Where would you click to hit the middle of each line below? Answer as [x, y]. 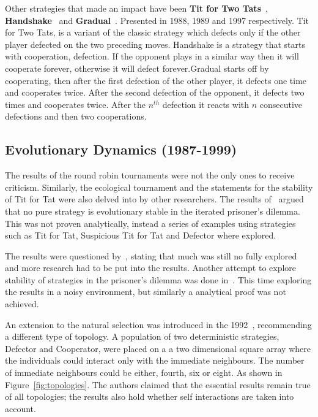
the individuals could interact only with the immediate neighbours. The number [155, 360]
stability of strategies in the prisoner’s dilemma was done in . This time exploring [158, 279]
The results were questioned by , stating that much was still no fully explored [151, 255]
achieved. [22, 304]
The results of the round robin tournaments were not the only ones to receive [150, 175]
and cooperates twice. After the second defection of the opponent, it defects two [155, 92]
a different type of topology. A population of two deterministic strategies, [142, 336]
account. [20, 408]
